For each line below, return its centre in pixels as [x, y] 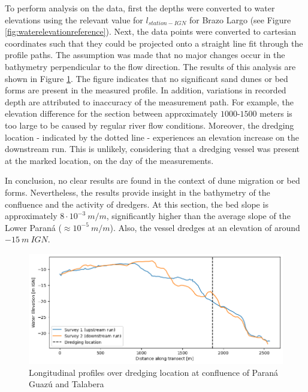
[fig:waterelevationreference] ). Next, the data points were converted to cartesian [151, 31]
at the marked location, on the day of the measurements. [109, 160]
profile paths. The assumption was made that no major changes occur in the [145, 55]
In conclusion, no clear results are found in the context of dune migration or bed [153, 180]
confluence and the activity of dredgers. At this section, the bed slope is [137, 204]
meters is [276, 113]
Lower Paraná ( [33, 227]
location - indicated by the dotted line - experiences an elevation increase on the [152, 137]
